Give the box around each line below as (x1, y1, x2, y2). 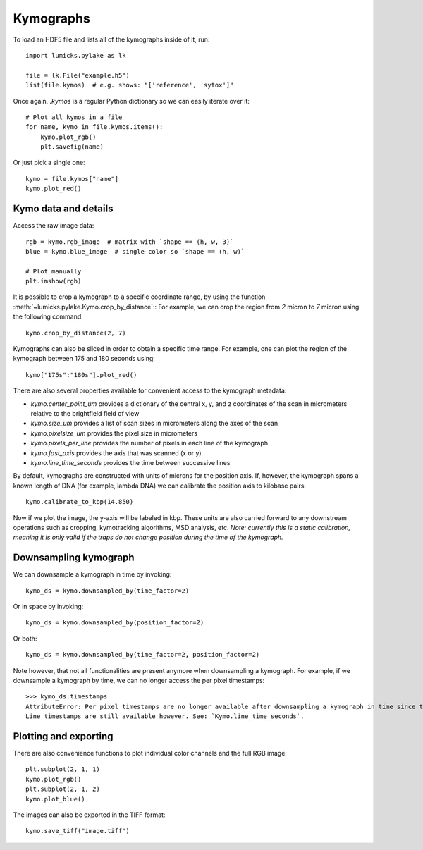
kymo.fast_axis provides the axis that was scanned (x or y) (30, 448, 202, 457)
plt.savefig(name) (39, 143, 104, 151)
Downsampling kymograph (13, 552, 135, 564)
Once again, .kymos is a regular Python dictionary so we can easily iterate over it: (13, 97, 250, 105)
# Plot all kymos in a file (25, 113, 123, 121)
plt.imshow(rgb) (25, 277, 82, 285)
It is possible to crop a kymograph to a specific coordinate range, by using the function (13, 292, 266, 301)
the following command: (13, 312, 84, 321)
